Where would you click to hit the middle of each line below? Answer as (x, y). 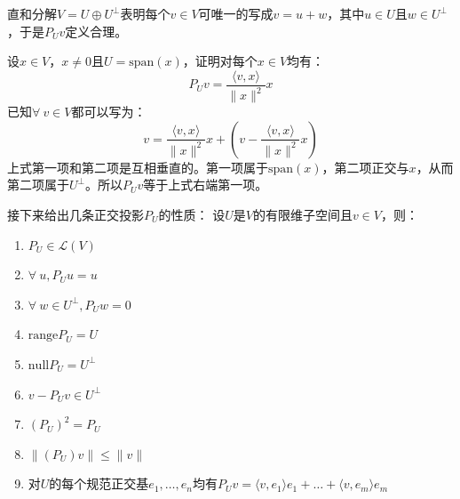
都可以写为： (109, 112)
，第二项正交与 (365, 167)
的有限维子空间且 (302, 214)
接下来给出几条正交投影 (75, 214)
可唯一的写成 (236, 13)
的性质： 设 (192, 214)
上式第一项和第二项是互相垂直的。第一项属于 (138, 167)
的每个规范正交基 (99, 483)
